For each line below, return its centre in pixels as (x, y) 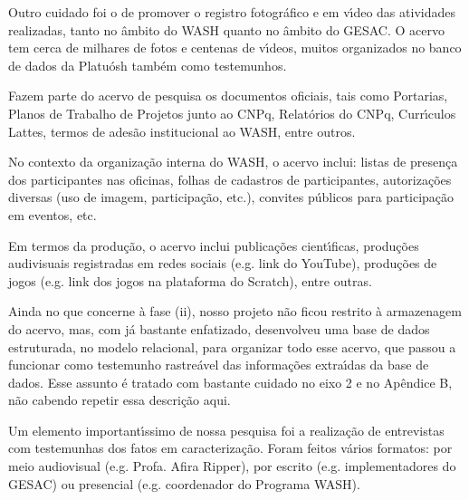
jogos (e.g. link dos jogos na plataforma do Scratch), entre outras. (190, 280)
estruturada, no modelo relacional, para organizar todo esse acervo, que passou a (232, 346)
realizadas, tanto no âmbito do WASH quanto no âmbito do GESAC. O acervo (226, 29)
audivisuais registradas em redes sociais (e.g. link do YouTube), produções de (223, 263)
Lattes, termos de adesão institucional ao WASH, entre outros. (182, 131)
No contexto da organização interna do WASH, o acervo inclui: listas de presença (233, 162)
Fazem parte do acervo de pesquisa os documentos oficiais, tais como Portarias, (228, 96)
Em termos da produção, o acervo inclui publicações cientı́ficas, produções (214, 245)
